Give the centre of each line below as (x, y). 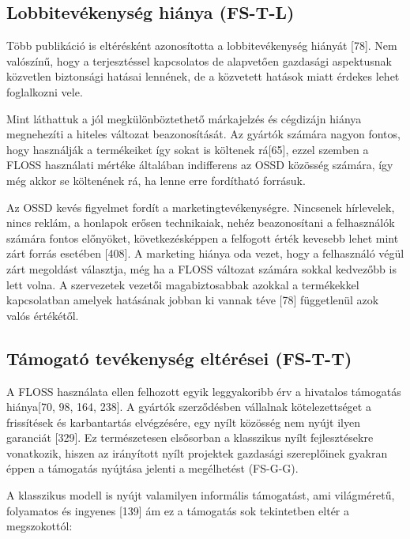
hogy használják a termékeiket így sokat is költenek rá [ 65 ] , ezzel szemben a (188, 149)
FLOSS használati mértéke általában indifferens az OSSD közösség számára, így (200, 165)
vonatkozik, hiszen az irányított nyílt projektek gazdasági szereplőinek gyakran (197, 452)
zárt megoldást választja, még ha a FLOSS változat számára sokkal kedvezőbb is (201, 268)
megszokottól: (39, 526)
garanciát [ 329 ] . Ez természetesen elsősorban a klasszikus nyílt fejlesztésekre (190, 437)
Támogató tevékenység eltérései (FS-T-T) (179, 358)
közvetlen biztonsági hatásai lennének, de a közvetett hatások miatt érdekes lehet (203, 76)
